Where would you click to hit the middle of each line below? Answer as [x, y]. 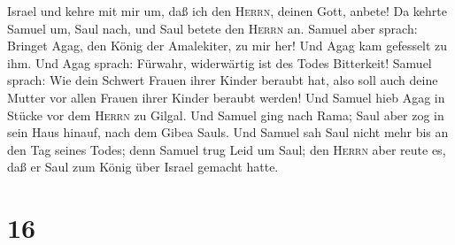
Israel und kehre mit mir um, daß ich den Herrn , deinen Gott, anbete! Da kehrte [227, 11]
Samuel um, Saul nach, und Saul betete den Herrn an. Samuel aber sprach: [212, 28]
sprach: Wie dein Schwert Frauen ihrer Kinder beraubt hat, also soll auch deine [223, 80]
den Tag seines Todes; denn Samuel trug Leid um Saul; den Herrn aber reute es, [227, 149]
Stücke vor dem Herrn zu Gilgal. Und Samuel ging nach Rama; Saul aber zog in [226, 115]
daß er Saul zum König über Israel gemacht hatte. [143, 167]
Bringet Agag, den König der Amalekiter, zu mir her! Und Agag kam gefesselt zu [227, 46]
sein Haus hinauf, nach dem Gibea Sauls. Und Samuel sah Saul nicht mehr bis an [228, 132]
